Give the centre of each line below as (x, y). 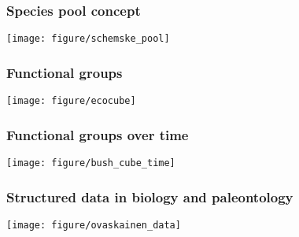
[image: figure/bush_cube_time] (91, 163)
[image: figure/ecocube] (71, 101)
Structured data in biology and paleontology (150, 196)
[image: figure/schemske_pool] (88, 39)
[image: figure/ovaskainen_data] (94, 225)
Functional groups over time (98, 134)
